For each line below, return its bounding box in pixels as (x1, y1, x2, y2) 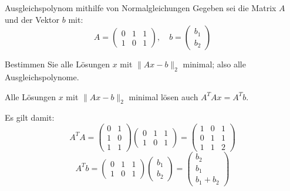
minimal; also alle (183, 58, 246, 70)
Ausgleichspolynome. (5, 70, 79, 83)
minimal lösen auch (129, 90, 198, 103)
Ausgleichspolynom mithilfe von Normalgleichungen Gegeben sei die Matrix (5, 2, 276, 13)
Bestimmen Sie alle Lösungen (5, 58, 110, 70)
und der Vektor (5, 13, 60, 25)
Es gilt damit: (5, 111, 55, 124)
